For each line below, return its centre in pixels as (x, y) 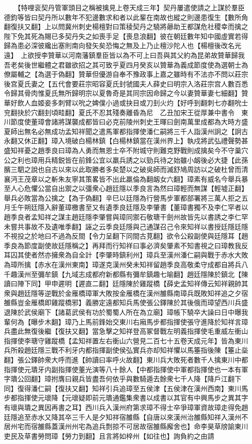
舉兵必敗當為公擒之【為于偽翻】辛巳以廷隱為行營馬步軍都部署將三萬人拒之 (123, 197)
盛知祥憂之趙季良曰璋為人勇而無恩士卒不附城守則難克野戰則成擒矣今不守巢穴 (126, 150)
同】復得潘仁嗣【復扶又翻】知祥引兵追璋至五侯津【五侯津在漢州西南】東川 (123, 388)
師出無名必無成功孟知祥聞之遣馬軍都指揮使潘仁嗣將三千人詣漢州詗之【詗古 (129, 131)
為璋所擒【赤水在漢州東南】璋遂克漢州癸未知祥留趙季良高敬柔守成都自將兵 (123, 265)
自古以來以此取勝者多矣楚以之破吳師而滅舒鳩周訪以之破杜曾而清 (146, 169)
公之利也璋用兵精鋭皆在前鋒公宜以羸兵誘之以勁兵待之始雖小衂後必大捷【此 (123, 160)
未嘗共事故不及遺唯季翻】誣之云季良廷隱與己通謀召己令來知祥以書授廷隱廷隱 (126, 226)
